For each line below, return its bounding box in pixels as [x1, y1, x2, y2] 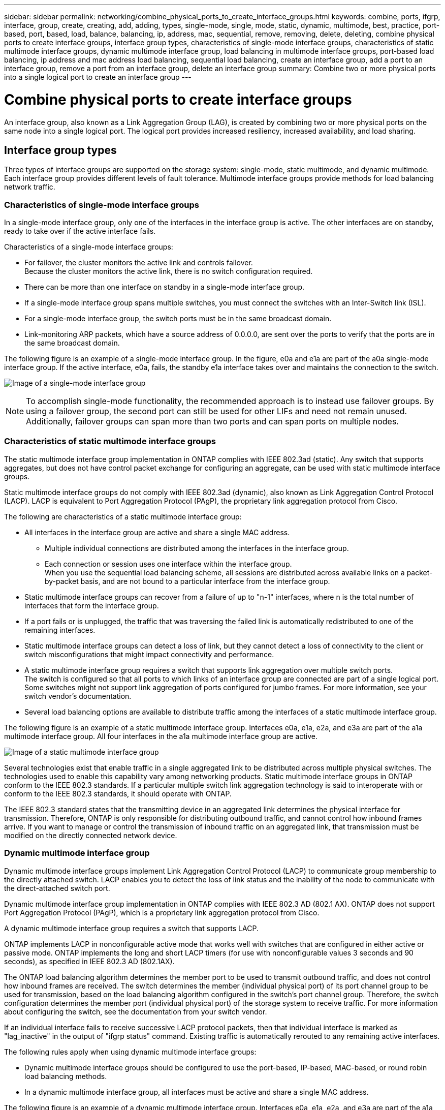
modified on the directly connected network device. [4, 830, 177, 840]
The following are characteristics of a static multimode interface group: [4, 512, 242, 521]
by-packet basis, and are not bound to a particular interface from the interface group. [45, 576, 330, 585]
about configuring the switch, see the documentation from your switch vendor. [4, 1007, 267, 1016]
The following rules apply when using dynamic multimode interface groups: [4, 1047, 257, 1056]
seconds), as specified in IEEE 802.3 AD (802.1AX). [4, 957, 175, 966]
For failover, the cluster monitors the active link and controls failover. [24, 258, 253, 267]
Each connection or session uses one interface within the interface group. [45, 559, 292, 568]
